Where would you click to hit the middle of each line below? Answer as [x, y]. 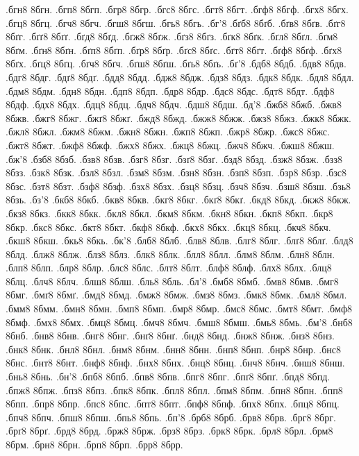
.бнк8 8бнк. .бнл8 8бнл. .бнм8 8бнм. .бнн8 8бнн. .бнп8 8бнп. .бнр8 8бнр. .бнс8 [174, 349]
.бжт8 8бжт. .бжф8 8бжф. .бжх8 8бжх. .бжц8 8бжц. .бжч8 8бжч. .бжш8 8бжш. [170, 145]
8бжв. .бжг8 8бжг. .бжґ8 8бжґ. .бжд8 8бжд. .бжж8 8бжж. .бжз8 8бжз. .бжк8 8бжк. [178, 118]
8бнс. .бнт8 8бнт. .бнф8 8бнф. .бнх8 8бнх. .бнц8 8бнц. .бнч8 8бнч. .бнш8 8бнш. [175, 363]
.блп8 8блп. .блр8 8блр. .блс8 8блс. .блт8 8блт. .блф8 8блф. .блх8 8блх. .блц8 [169, 268]
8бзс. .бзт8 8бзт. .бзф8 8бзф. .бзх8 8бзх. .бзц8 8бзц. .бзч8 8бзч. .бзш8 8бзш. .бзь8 [178, 186]
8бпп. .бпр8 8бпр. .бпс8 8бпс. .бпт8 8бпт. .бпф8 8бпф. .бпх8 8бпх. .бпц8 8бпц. [173, 404]
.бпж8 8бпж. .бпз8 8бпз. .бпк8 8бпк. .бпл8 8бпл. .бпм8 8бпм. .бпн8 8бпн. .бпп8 [174, 390]
